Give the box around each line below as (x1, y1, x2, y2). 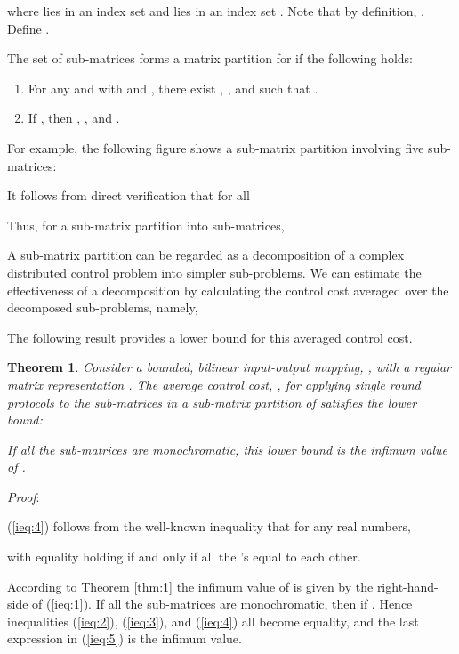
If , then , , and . (28, 109, 120, 127)
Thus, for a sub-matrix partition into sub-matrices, (7, 215, 285, 234)
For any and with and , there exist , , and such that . (28, 78, 318, 97)
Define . (7, 19, 50, 37)
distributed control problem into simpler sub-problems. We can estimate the (7, 262, 422, 281)
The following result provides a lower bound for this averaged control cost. (7, 327, 413, 346)
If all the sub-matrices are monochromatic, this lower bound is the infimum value (7, 440, 447, 458)
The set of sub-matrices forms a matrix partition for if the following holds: (7, 49, 413, 68)
